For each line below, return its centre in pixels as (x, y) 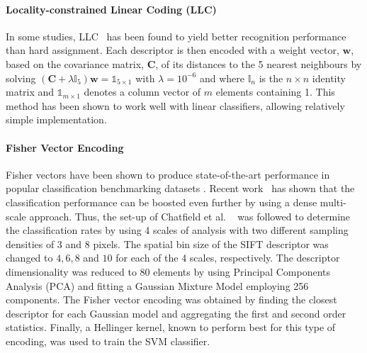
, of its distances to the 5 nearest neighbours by (259, 63)
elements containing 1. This (275, 92)
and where (222, 78)
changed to (29, 258)
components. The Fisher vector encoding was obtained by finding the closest (171, 299)
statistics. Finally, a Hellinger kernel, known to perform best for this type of (171, 327)
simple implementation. (56, 119)
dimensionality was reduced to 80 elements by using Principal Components (168, 271)
